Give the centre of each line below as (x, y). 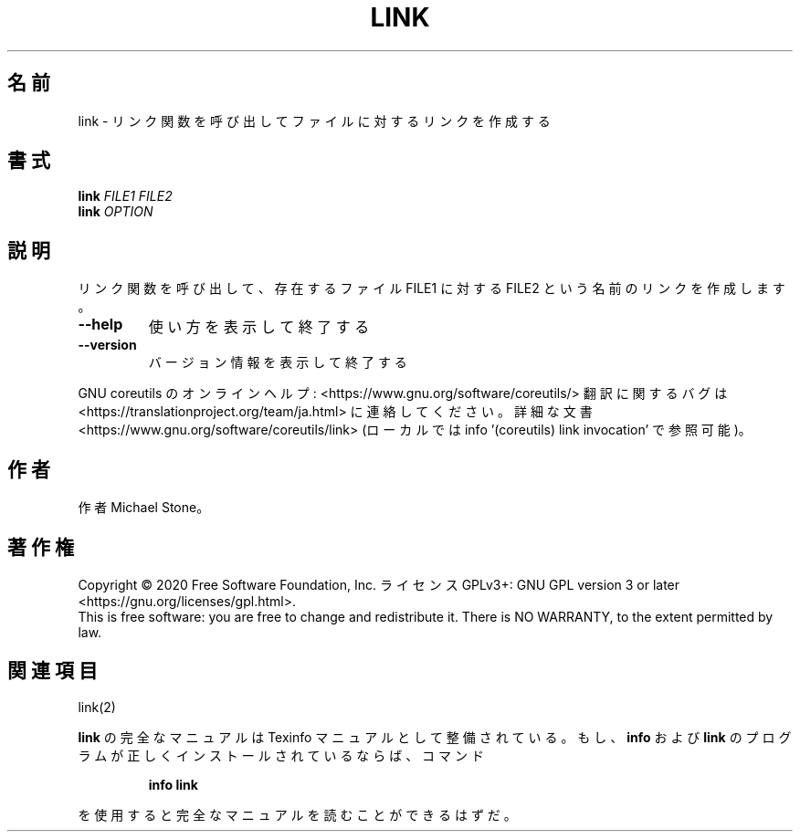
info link (173, 784)
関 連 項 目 (53, 671)
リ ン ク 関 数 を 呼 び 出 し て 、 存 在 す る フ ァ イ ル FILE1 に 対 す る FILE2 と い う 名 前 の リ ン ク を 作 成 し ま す (432, 288)
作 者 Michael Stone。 (144, 508)
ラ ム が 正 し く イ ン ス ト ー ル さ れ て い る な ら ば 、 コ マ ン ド (281, 755)
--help (100, 325)
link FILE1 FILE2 (125, 196)
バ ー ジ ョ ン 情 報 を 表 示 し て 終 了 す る (278, 362)
